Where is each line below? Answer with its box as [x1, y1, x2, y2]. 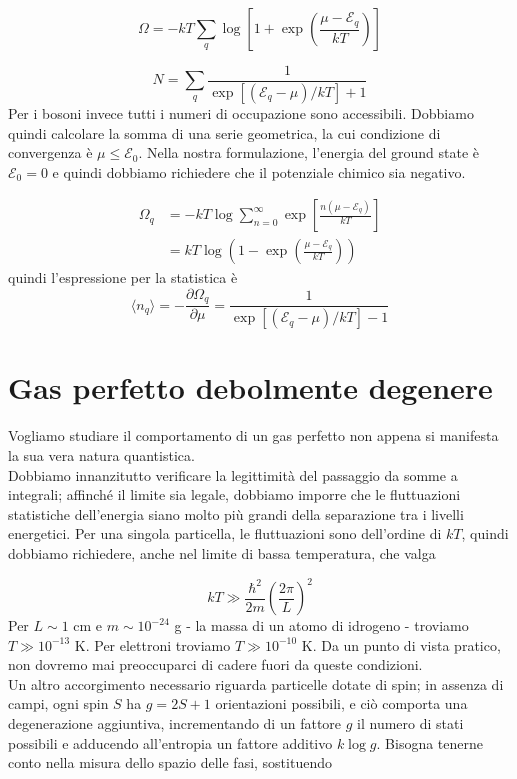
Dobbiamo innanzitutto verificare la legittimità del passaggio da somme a [8, 464, 458, 485]
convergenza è [8, 142, 93, 163]
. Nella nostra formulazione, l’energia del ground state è [138, 142, 480, 163]
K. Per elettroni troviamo [74, 634, 231, 655]
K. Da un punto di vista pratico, [301, 634, 501, 655]
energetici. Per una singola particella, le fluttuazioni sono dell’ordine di [8, 523, 442, 544]
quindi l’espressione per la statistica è [8, 267, 238, 288]
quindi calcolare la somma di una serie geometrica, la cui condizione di [8, 122, 441, 143]
